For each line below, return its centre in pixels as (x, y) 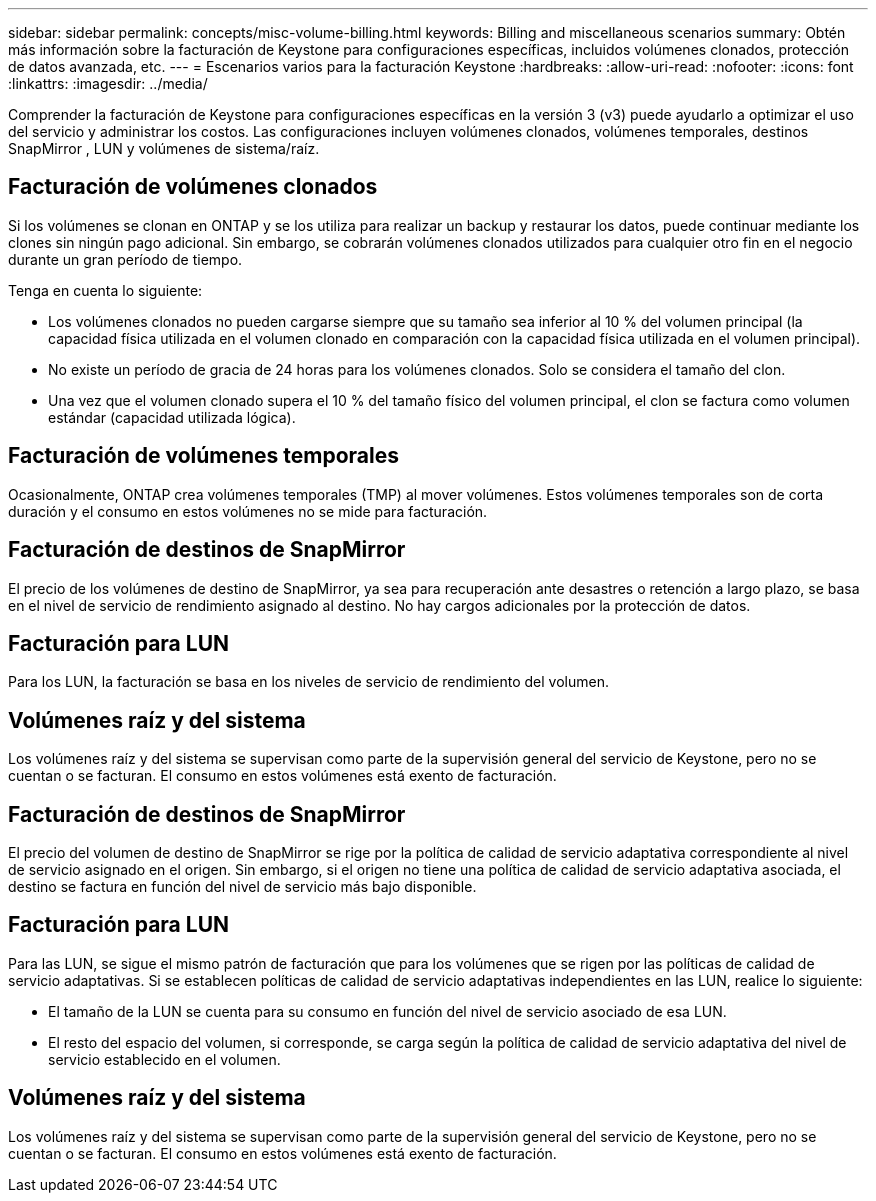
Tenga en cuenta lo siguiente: (105, 290)
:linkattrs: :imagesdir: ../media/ (108, 83)
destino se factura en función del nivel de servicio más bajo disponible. (242, 887)
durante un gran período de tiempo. (125, 259)
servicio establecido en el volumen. (164, 1059)
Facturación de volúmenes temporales (203, 456)
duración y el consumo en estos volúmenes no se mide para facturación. (248, 511)
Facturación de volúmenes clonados (193, 187)
